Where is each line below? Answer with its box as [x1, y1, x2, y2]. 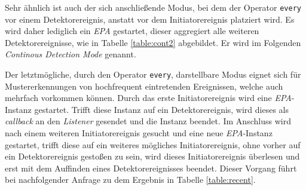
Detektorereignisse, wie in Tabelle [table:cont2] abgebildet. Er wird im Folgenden [5, 36, 301, 48]
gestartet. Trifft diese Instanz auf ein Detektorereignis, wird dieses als [34, 103, 289, 115]
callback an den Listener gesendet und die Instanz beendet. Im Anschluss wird [5, 115, 291, 127]
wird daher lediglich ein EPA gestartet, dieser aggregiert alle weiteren [5, 24, 259, 37]
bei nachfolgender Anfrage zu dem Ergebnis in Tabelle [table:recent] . [5, 173, 256, 186]
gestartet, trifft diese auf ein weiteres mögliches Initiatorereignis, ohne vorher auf [5, 138, 301, 151]
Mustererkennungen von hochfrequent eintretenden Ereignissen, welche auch [5, 79, 283, 92]
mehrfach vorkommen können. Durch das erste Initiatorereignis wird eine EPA [5, 91, 292, 104]
